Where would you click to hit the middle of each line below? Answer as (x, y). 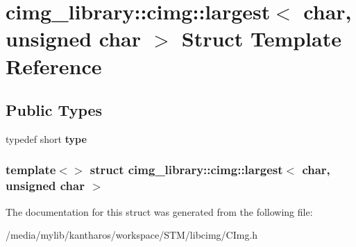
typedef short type (46, 138)
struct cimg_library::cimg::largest (186, 170)
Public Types (54, 110)
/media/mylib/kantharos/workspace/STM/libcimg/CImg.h (132, 235)
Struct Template (261, 39)
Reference (54, 66)
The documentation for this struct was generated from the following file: (159, 211)
